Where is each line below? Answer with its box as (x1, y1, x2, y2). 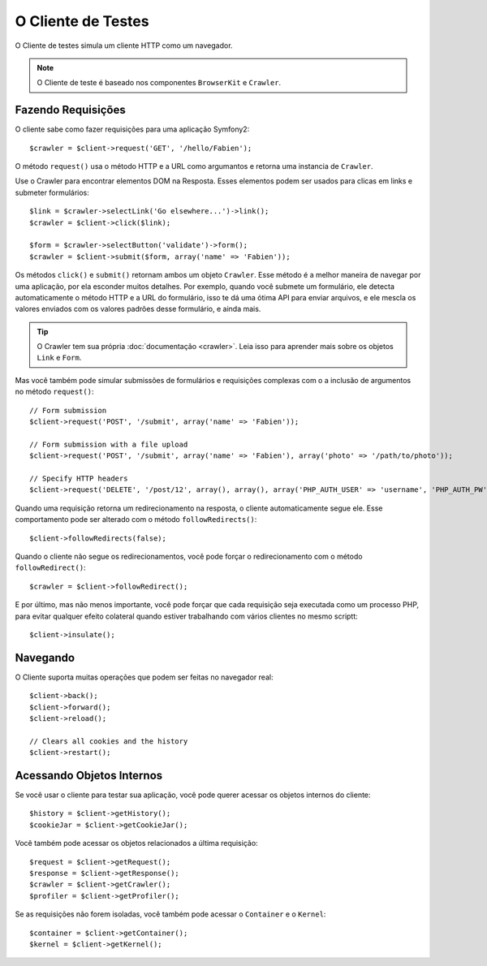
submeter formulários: (15, 188, 89, 197)
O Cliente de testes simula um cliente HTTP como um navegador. (15, 41, 233, 50)
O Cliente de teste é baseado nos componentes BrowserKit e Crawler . (37, 78, 282, 88)
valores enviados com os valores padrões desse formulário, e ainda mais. (15, 304, 261, 314)
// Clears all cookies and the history (29, 736, 188, 746)
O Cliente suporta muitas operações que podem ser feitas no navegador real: (15, 672, 274, 682)
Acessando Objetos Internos (15, 768, 163, 783)
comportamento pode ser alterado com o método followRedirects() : (15, 515, 257, 524)
